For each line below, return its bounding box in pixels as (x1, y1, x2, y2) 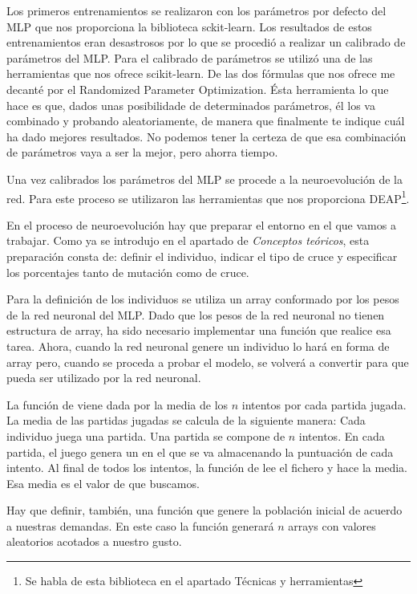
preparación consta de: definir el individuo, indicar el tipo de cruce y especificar (6, 247, 398, 264)
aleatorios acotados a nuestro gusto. (6, 533, 182, 550)
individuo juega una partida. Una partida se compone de (6, 427, 285, 444)
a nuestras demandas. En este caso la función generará (6, 517, 274, 534)
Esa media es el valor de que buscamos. (6, 474, 200, 491)
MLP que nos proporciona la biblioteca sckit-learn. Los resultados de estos (6, 18, 372, 35)
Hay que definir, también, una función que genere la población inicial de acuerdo (6, 502, 403, 519)
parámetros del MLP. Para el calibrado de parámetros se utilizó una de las (6, 49, 373, 66)
